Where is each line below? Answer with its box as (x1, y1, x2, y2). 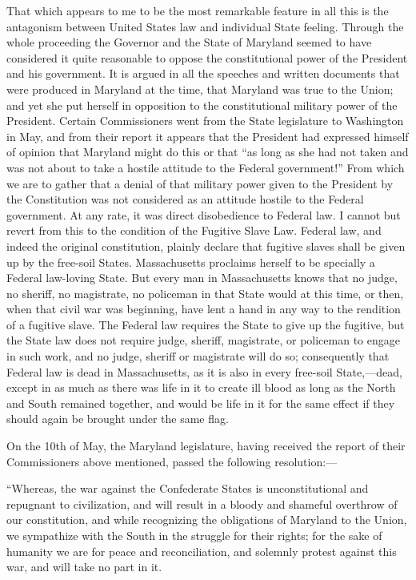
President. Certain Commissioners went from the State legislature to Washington (6, 112, 404, 129)
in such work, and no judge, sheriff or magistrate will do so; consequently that (6, 348, 390, 365)
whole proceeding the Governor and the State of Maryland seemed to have (6, 34, 372, 50)
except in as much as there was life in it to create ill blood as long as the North (6, 379, 396, 396)
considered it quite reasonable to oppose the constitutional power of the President (6, 49, 408, 66)
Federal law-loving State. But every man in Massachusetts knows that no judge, (6, 269, 398, 286)
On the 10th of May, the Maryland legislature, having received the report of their (6, 437, 406, 454)
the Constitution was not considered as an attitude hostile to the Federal (6, 191, 364, 207)
